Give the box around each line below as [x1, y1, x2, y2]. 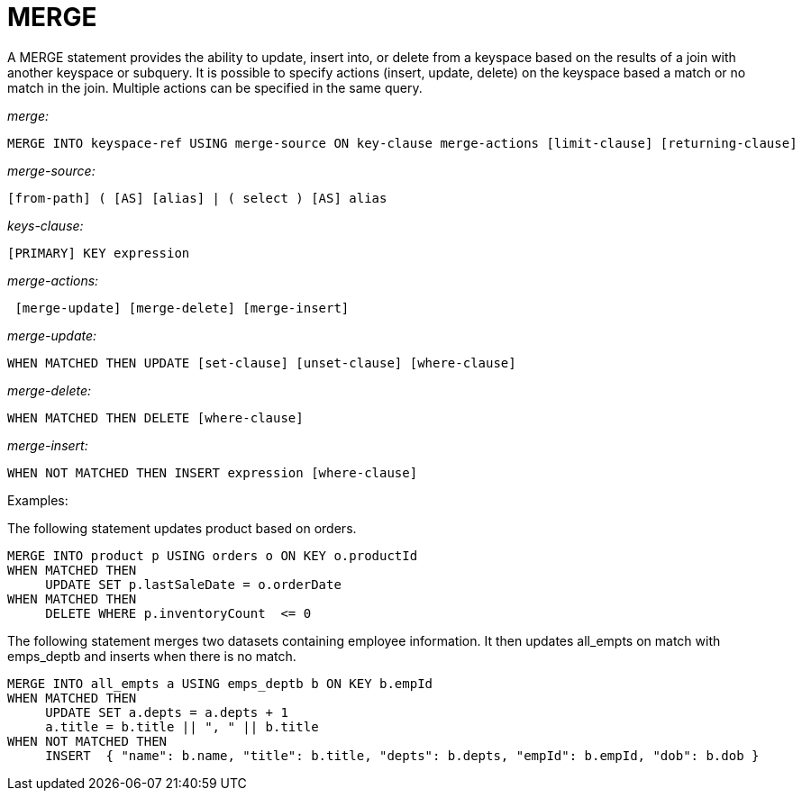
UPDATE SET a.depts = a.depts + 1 [45, 704, 288, 720]
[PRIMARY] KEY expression [7, 245, 190, 260]
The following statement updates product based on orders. [7, 520, 357, 536]
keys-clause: [7, 217, 84, 233]
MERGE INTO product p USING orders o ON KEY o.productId [7, 548, 418, 563]
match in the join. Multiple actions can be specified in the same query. [7, 79, 423, 95]
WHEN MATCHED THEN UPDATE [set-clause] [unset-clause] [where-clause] [7, 355, 516, 370]
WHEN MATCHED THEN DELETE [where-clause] [7, 410, 304, 425]
